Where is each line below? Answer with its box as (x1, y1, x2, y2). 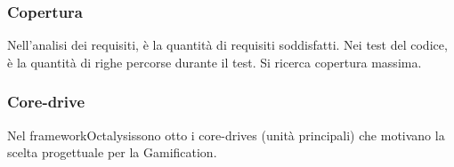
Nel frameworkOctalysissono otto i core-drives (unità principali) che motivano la (7, 125, 445, 144)
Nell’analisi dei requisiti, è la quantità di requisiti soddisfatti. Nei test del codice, (7, 36, 448, 54)
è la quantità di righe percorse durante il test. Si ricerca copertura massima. (7, 52, 422, 71)
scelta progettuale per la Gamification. (7, 143, 217, 162)
